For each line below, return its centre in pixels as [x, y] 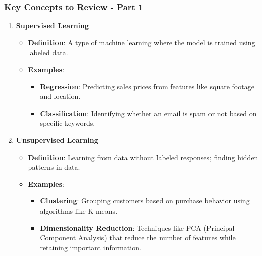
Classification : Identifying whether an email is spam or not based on [148, 113]
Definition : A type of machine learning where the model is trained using [142, 42]
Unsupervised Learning [57, 140]
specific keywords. [68, 123]
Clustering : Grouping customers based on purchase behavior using [145, 201]
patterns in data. [54, 167]
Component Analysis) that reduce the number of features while [138, 238]
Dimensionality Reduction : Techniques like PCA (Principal [137, 227]
